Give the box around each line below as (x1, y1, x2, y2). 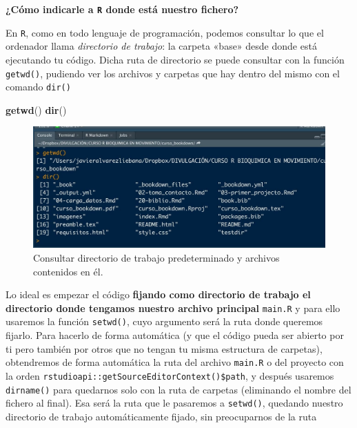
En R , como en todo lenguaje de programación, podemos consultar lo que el (6, 25, 324, 39)
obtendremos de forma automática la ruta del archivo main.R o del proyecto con (6, 355, 344, 369)
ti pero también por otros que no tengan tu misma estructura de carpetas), (6, 341, 323, 356)
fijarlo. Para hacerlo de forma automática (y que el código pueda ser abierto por (6, 328, 344, 342)
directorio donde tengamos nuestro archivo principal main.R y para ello (6, 300, 340, 315)
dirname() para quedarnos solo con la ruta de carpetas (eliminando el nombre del (6, 382, 351, 396)
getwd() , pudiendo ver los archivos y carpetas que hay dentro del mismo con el (6, 66, 340, 80)
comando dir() (6, 79, 71, 94)
